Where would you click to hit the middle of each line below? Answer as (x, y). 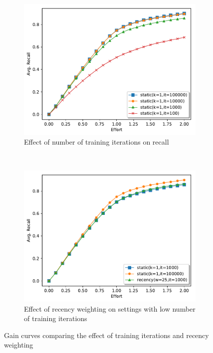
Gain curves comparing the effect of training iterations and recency (106, 335)
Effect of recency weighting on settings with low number (110, 308)
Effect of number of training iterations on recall (97, 142)
